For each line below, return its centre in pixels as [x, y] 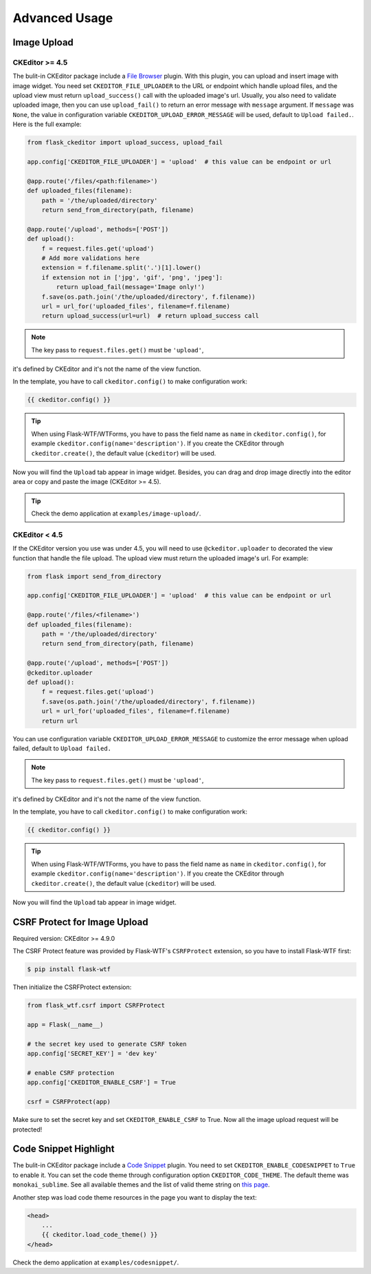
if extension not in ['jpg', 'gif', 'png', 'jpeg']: [132, 277]
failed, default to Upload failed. [62, 748]
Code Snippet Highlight [64, 1149]
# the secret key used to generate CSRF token [107, 1044]
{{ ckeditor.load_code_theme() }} [100, 1235]
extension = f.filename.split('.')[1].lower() [122, 268]
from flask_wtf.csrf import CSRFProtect [96, 1006]
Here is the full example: [47, 125]
